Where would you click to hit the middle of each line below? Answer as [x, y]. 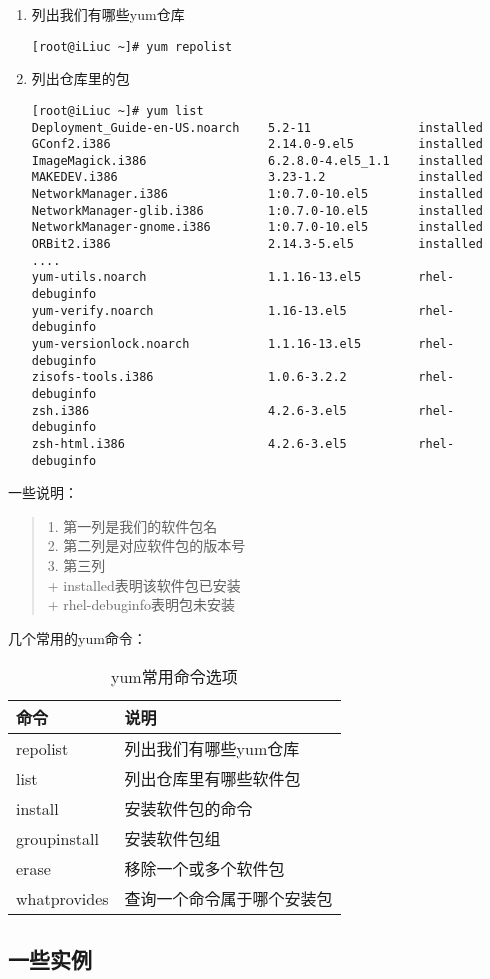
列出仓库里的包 [80, 78]
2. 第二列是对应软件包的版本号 [146, 545]
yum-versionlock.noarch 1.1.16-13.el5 [196, 344]
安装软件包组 [172, 839]
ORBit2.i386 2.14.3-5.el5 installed [257, 244]
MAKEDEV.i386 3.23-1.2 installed [257, 177]
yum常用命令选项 [174, 677]
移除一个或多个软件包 [204, 869]
